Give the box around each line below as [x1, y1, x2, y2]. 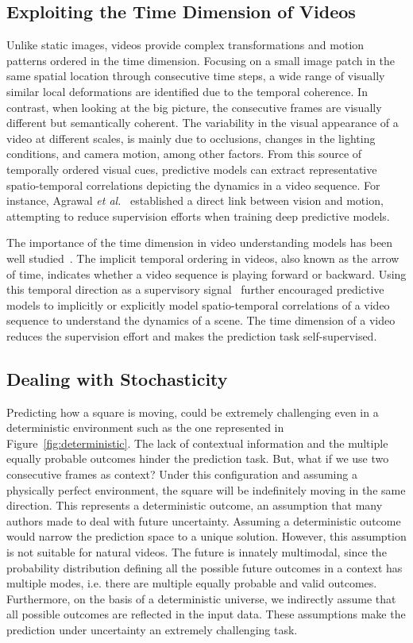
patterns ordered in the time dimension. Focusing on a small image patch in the [6, 52, 396, 68]
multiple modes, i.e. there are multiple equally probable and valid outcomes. [6, 575, 377, 591]
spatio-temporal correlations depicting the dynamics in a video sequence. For [6, 176, 380, 193]
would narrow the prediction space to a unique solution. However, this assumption [6, 528, 407, 545]
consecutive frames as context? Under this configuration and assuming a [6, 466, 357, 483]
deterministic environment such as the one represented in [6, 419, 284, 436]
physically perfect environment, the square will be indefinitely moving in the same [6, 481, 406, 498]
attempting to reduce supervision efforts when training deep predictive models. [6, 207, 390, 224]
